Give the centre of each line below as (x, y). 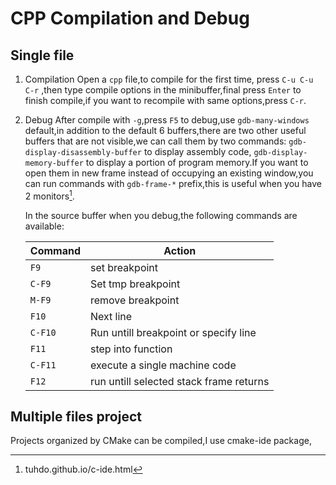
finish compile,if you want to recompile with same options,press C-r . (165, 100)
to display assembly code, (197, 151)
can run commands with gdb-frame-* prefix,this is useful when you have (173, 183)
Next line (111, 316)
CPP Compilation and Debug (130, 18)
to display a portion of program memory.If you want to (197, 162)
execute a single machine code (163, 365)
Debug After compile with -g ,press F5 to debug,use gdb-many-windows (167, 120)
